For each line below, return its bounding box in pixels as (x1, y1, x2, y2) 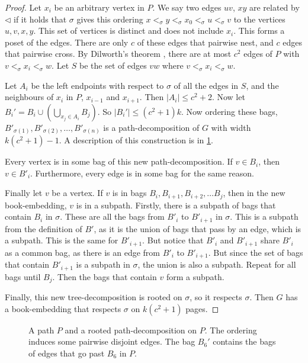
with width (211, 121, 251, 133)
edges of (243, 47, 272, 60)
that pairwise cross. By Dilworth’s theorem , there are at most (5, 47, 232, 60)
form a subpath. (166, 270, 224, 282)
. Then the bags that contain (52, 270, 157, 282)
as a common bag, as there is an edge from (5, 246, 160, 258)
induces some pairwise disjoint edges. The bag (28, 335, 195, 348)
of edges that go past (28, 347, 105, 359)
